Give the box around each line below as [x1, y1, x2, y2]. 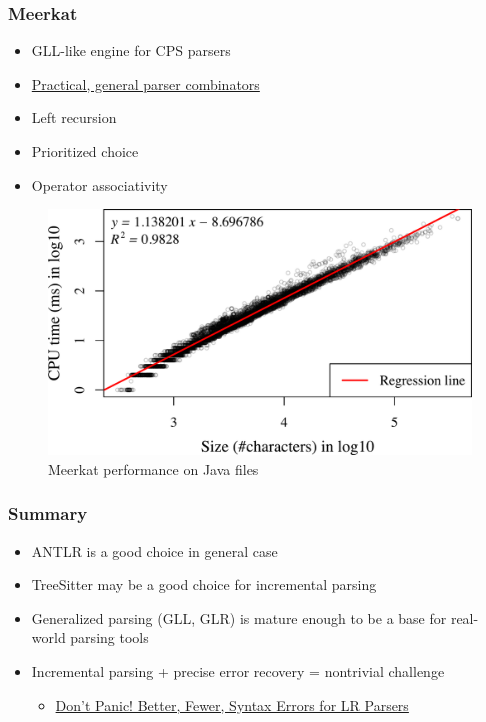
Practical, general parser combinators [31, 73, 260, 94]
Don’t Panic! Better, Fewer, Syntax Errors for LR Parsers [55, 694, 409, 715]
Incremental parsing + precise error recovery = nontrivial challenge [31, 660, 445, 681]
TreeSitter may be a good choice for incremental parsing [31, 574, 377, 595]
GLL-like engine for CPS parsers [31, 40, 231, 61]
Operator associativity [31, 174, 168, 195]
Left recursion [31, 107, 117, 128]
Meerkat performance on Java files [48, 458, 259, 479]
